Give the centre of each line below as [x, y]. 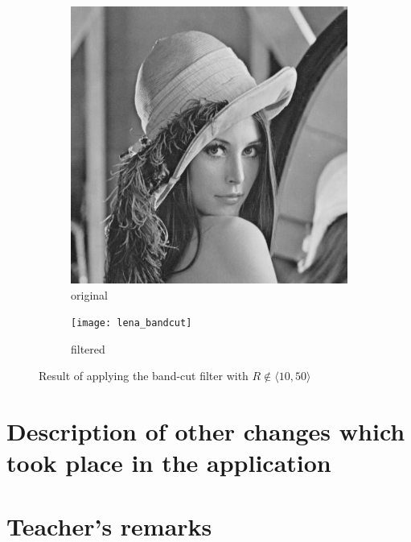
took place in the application [169, 463]
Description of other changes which [206, 431]
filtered [88, 348]
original [89, 294]
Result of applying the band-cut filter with [144, 376]
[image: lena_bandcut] [132, 323]
